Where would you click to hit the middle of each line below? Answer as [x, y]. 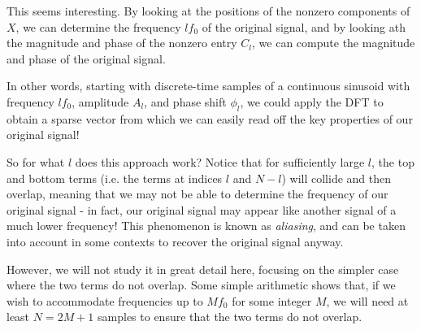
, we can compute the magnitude [334, 43]
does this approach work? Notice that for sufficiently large [220, 161]
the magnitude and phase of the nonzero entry [122, 43]
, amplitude [100, 101]
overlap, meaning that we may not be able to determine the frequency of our [197, 194]
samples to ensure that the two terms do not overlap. [230, 317]
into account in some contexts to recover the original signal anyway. [175, 241]
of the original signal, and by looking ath [304, 26]
